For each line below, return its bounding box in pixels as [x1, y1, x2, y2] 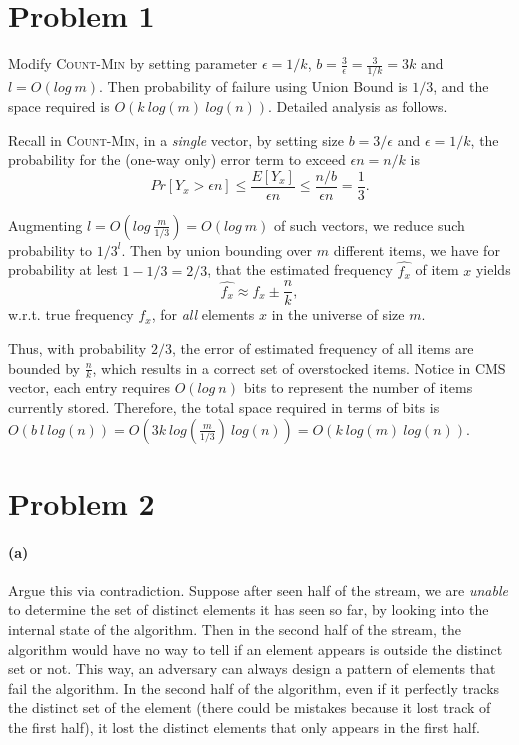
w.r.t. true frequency [8, 304, 134, 325]
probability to [8, 239, 93, 260]
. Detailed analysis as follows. [268, 96, 448, 117]
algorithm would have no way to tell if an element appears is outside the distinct [8, 638, 503, 659]
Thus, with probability [8, 337, 147, 358]
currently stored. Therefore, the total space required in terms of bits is [8, 396, 440, 417]
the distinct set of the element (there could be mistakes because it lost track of [8, 697, 491, 718]
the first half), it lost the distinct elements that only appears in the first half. [8, 716, 480, 737]
